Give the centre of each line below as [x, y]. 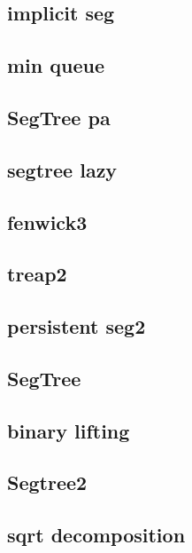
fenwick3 [47, 221]
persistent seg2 [77, 326]
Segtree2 [47, 482]
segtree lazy [62, 169]
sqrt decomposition [96, 535]
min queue [56, 65]
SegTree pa [59, 117]
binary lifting [69, 430]
